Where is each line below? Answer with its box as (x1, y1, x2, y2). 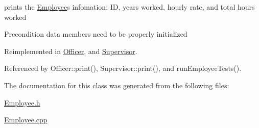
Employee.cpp (4, 114, 48, 125)
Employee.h (4, 97, 40, 108)
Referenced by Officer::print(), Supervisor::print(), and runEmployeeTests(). (4, 63, 242, 73)
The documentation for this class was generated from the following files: (4, 80, 229, 90)
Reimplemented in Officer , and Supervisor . (4, 45, 137, 56)
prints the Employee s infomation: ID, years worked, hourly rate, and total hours (4, 2, 255, 12)
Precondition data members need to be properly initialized (4, 29, 187, 39)
